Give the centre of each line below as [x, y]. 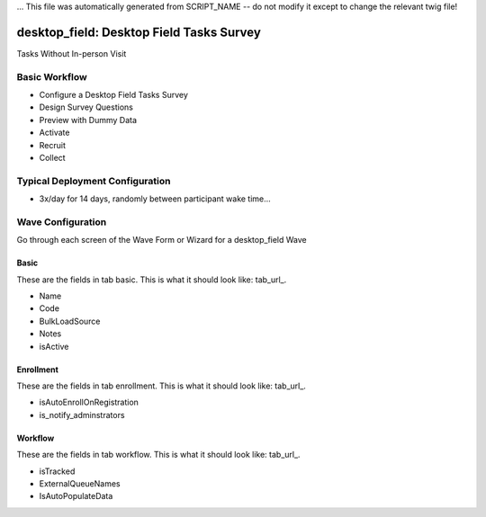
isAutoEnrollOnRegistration [89, 402]
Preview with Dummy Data [88, 120]
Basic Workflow [52, 76]
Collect [53, 158]
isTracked [57, 471]
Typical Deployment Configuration [94, 181]
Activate [54, 133]
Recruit [53, 145]
